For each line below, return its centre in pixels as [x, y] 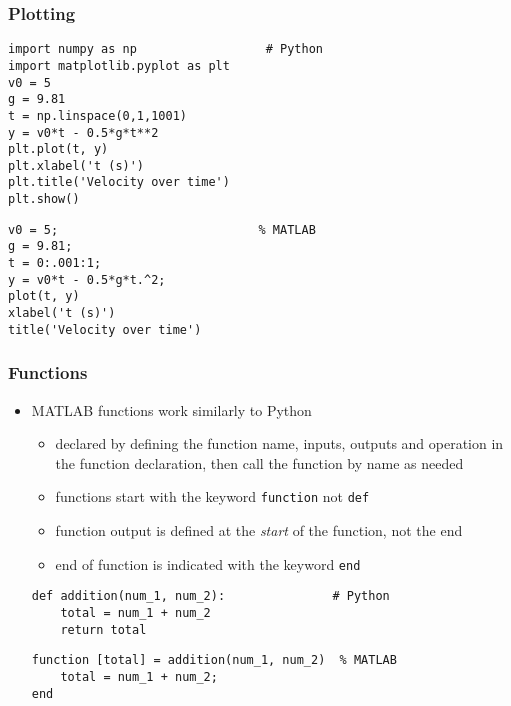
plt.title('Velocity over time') [119, 182]
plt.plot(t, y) [58, 149]
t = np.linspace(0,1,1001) [97, 115]
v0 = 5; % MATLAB [162, 229]
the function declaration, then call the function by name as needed [259, 462]
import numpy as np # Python [165, 49]
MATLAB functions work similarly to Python [171, 409]
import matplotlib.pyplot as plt [119, 65]
